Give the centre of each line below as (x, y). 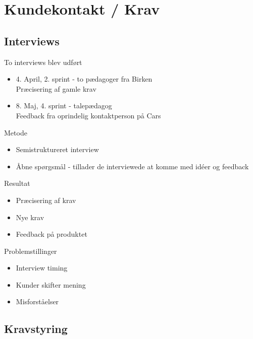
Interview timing (42, 268)
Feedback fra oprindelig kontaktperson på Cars (88, 115)
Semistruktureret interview (57, 149)
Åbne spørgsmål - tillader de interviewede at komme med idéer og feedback (132, 166)
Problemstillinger (31, 251)
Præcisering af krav (46, 200)
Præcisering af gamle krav (56, 88)
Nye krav (30, 217)
